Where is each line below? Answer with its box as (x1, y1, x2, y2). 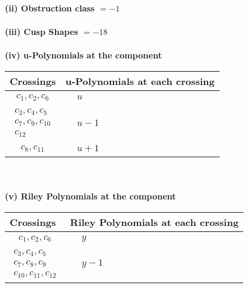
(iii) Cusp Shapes (5, 25, 78, 38)
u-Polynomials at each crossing (65, 74, 215, 88)
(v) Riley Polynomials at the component (5, 190, 176, 202)
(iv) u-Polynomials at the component (5, 49, 162, 61)
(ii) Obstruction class (5, 2, 95, 14)
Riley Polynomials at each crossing (70, 215, 239, 230)
